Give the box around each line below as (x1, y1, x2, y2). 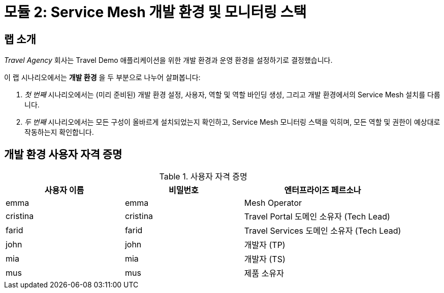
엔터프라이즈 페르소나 (284, 185, 361, 196)
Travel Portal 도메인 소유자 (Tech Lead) (244, 211, 390, 222)
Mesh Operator (244, 198, 302, 208)
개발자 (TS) (244, 254, 286, 265)
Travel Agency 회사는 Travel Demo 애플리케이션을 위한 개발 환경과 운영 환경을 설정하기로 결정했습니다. (4, 56, 333, 65)
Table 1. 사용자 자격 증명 (159, 171, 247, 182)
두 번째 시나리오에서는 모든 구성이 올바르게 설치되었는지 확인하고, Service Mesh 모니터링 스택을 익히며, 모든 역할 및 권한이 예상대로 (24, 118, 440, 127)
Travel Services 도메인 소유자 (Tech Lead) (244, 226, 401, 236)
